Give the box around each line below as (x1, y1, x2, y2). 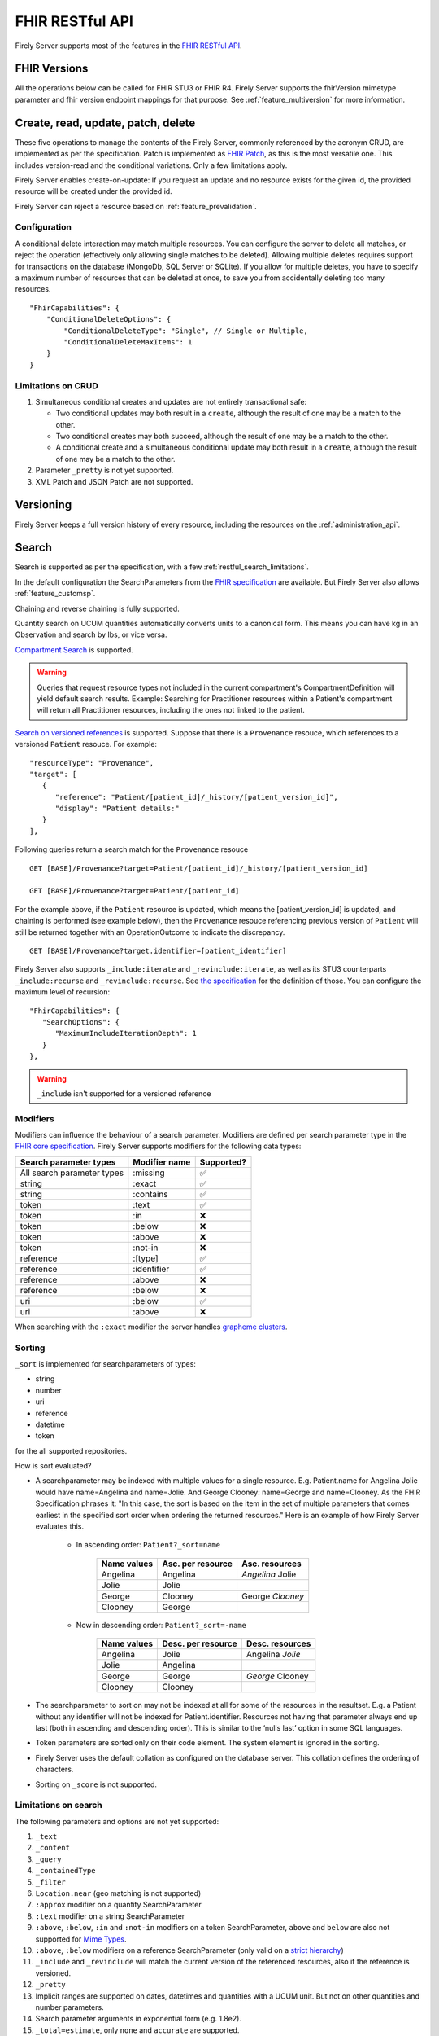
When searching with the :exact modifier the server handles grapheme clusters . (15, 1322, 288, 1332)
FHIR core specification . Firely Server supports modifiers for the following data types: (15, 1141, 302, 1152)
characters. (35, 1764, 74, 1775)
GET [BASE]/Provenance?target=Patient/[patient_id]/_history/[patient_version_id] (29, 863, 368, 873)
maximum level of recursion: (15, 987, 111, 997)
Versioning (15, 498, 72, 512)
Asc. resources (241, 1558, 302, 1569)
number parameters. (35, 2002, 105, 2012)
